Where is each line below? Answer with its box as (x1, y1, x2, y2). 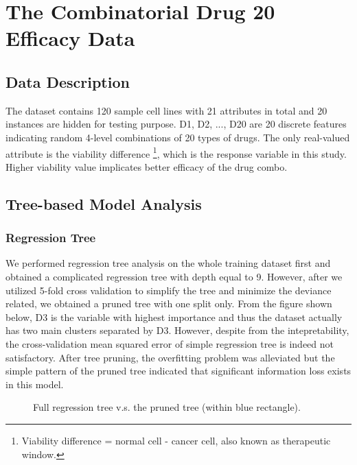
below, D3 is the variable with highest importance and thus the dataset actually (5, 309, 343, 324)
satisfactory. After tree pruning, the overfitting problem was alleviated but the (5, 350, 335, 364)
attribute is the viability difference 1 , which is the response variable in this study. (5, 144, 347, 160)
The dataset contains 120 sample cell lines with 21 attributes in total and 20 (5, 103, 327, 117)
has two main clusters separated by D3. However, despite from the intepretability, (5, 323, 349, 337)
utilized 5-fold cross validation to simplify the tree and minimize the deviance (5, 283, 332, 297)
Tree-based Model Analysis (5, 193, 202, 214)
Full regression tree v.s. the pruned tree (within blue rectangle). (33, 400, 301, 414)
